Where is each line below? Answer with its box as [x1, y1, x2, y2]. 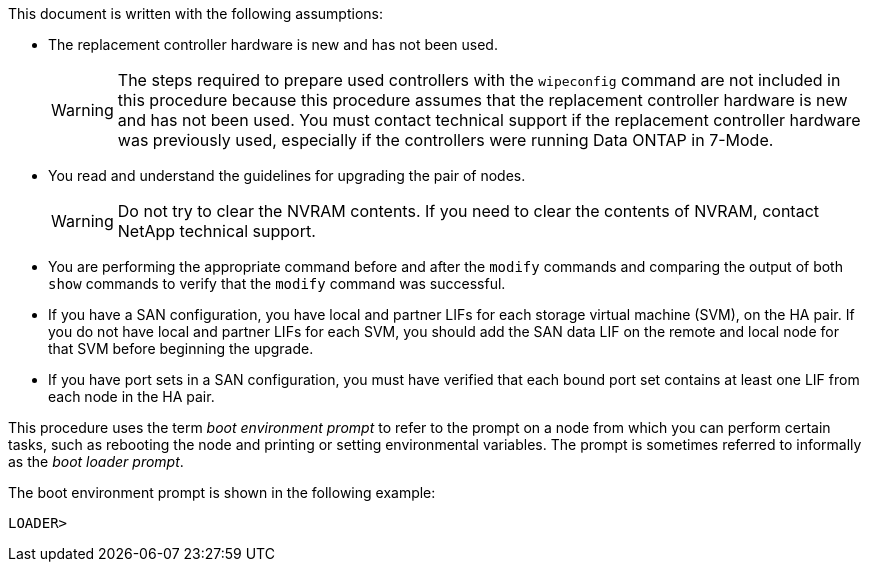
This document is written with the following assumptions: [8, 5, 384, 22]
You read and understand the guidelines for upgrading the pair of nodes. [48, 167, 526, 184]
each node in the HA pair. [48, 388, 215, 405]
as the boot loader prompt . [8, 453, 184, 470]
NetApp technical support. [117, 221, 316, 241]
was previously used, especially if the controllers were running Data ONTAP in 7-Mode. [117, 130, 774, 150]
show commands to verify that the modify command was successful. [48, 275, 506, 292]
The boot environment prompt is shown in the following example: [8, 484, 436, 501]
